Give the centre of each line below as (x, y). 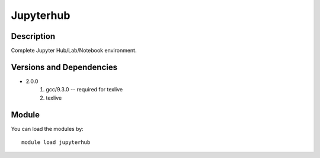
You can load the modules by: (47, 129)
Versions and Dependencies (64, 67)
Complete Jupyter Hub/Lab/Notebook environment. (74, 51)
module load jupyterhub (56, 142)
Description (33, 36)
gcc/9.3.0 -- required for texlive (84, 90)
